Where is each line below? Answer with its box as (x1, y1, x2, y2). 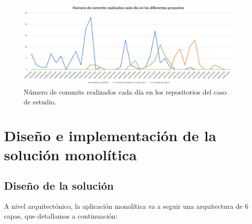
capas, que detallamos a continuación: (4, 210, 118, 221)
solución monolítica (4, 144, 137, 164)
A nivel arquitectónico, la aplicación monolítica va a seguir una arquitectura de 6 (4, 201, 249, 211)
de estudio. (24, 96, 57, 106)
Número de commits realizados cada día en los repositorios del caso (24, 87, 227, 97)
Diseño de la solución (4, 178, 114, 193)
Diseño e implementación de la (4, 125, 217, 145)
